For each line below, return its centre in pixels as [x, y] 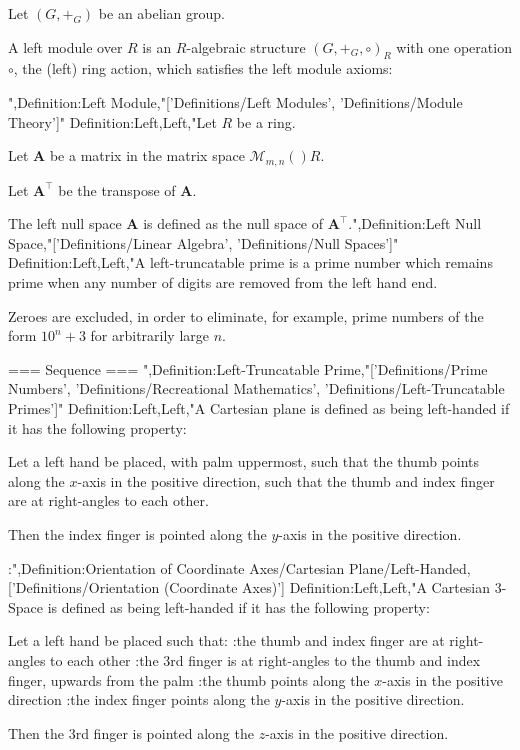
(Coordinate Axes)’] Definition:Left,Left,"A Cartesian [327, 587]
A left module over [65, 46]
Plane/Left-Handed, [409, 567]
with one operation [454, 46]
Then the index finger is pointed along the [137, 533]
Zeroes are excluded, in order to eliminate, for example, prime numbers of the [246, 315]
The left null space [65, 223]
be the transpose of [117, 189]
